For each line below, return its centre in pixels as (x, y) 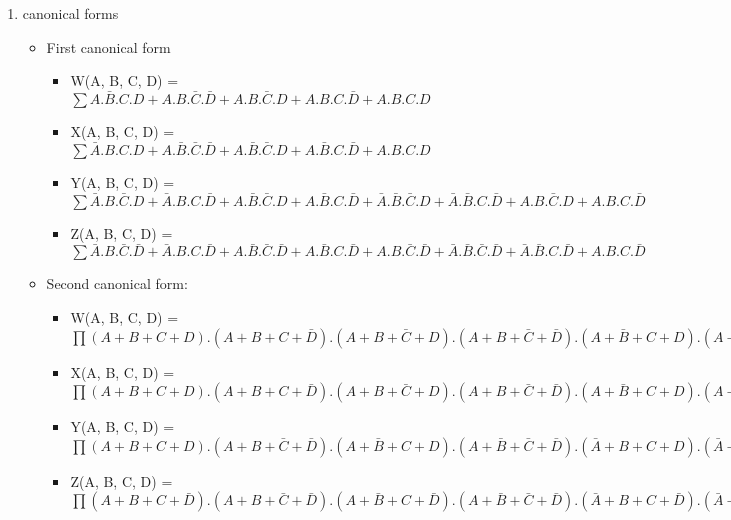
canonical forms (70, 13)
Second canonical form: (117, 283)
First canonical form (108, 46)
